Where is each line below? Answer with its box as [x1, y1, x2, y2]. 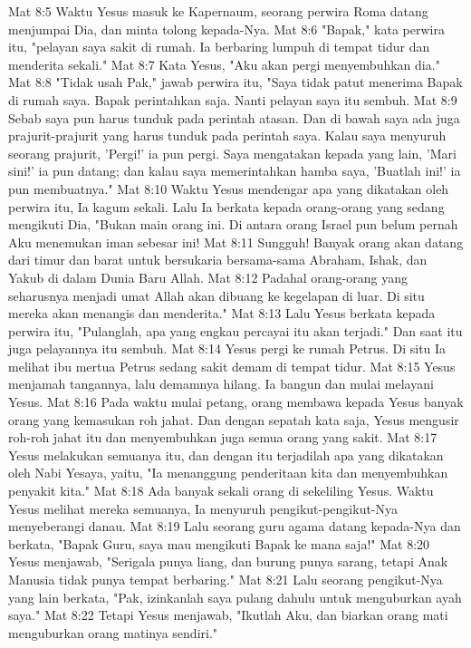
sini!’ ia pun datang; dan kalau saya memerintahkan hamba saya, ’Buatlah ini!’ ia [8, 161, 461, 180]
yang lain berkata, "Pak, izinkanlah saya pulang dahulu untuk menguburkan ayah [8, 587, 462, 606]
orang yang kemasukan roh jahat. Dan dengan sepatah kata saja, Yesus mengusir [8, 410, 459, 429]
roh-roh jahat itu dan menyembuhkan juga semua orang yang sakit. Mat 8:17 [8, 428, 437, 447]
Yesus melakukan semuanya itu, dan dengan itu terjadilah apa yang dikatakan [8, 445, 444, 464]
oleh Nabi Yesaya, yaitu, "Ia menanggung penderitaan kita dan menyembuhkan [8, 463, 448, 482]
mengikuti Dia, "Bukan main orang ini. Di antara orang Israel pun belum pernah [8, 215, 458, 234]
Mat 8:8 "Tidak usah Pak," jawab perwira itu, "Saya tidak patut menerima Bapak [8, 73, 463, 92]
